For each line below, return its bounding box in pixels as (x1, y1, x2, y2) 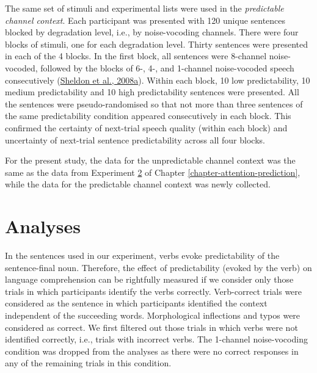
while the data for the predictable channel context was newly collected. (5, 178, 271, 190)
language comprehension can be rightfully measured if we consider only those (5, 273, 294, 286)
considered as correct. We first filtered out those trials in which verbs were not (5, 320, 298, 333)
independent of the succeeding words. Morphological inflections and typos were (5, 309, 301, 321)
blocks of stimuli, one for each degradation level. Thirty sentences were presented (5, 37, 308, 50)
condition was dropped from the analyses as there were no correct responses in (5, 344, 299, 357)
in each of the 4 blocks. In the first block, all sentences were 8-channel (5, 49, 267, 62)
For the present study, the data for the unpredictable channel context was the (5, 154, 296, 167)
